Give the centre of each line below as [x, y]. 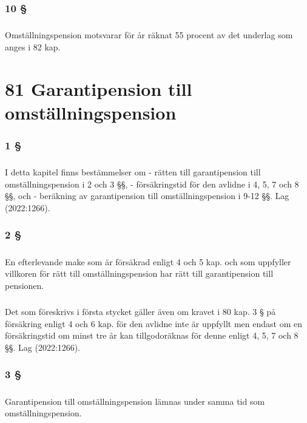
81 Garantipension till [99, 88]
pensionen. [25, 285]
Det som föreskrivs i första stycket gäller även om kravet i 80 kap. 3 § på [140, 311]
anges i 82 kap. [33, 46]
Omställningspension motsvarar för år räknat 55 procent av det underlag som [149, 35]
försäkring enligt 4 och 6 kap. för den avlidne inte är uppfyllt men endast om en [153, 323]
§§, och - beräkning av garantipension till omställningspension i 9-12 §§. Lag [147, 196]
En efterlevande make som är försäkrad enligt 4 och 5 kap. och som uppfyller [148, 261]
